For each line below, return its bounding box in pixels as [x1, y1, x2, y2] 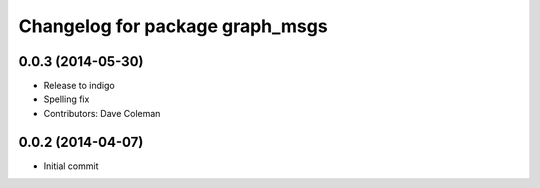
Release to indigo [43, 80, 115, 92]
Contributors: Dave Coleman [43, 107, 161, 119]
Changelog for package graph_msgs [18, 15, 329, 37]
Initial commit [43, 160, 99, 172]
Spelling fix [43, 93, 90, 105]
